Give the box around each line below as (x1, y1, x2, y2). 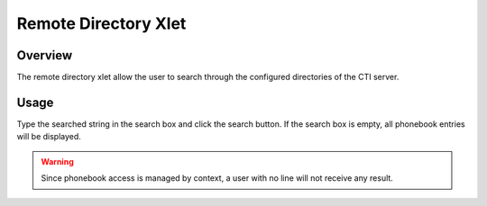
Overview (16, 48, 73, 63)
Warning (41, 156, 74, 166)
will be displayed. (16, 131, 81, 142)
